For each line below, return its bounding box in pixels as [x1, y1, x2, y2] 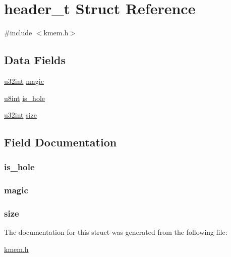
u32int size [4, 110, 37, 120]
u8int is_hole [4, 92, 45, 103]
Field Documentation [4, 134, 117, 150]
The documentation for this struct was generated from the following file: [4, 227, 227, 237]
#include [4, 27, 32, 38]
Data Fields [4, 52, 66, 68]
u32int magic [4, 75, 44, 86]
